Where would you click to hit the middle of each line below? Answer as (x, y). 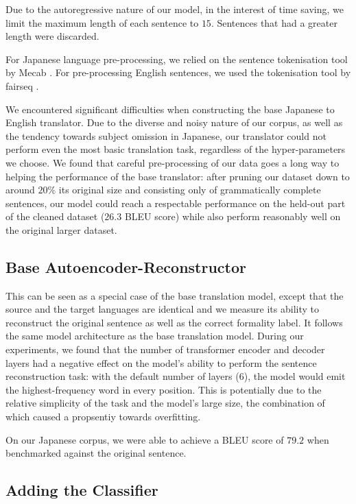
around (20, 190)
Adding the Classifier (82, 490)
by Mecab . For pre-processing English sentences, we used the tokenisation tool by (178, 72)
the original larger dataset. (61, 229)
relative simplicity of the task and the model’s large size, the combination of (165, 403)
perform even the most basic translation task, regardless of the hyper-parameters (176, 149)
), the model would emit (295, 376)
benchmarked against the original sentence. (96, 453)
